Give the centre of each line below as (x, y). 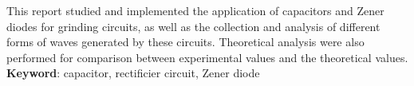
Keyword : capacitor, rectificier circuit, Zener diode (133, 73)
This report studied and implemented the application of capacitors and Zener (195, 10)
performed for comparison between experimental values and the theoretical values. (207, 57)
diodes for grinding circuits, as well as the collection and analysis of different (193, 26)
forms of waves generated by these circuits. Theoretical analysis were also (185, 42)
